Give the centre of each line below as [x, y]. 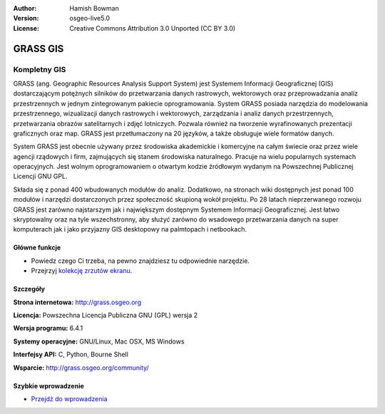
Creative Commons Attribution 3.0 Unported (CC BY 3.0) [153, 28]
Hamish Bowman [94, 8]
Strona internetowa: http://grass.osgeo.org [77, 302]
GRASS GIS [38, 49]
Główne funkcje [37, 248]
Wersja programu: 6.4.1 [48, 328]
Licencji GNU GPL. [40, 176]
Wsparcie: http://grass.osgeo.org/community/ [81, 368]
